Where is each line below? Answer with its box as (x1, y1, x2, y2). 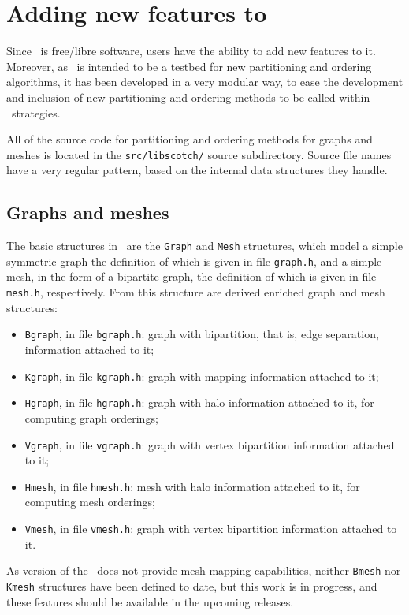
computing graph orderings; (24, 409, 158, 426)
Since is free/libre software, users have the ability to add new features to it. (6, 43, 376, 59)
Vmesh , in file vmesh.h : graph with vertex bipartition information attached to (24, 520, 397, 537)
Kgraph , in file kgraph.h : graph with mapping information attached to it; (24, 367, 379, 384)
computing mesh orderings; (24, 494, 155, 510)
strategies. (11, 104, 61, 121)
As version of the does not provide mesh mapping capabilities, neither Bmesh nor (6, 562, 401, 579)
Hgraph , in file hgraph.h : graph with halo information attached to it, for (24, 394, 374, 411)
